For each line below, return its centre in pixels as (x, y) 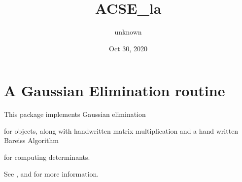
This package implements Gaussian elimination (75, 114)
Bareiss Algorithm (31, 140)
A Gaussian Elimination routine (115, 91)
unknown (128, 32)
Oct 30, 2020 (128, 48)
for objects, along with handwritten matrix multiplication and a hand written (121, 130)
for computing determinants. (47, 157)
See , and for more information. (52, 173)
